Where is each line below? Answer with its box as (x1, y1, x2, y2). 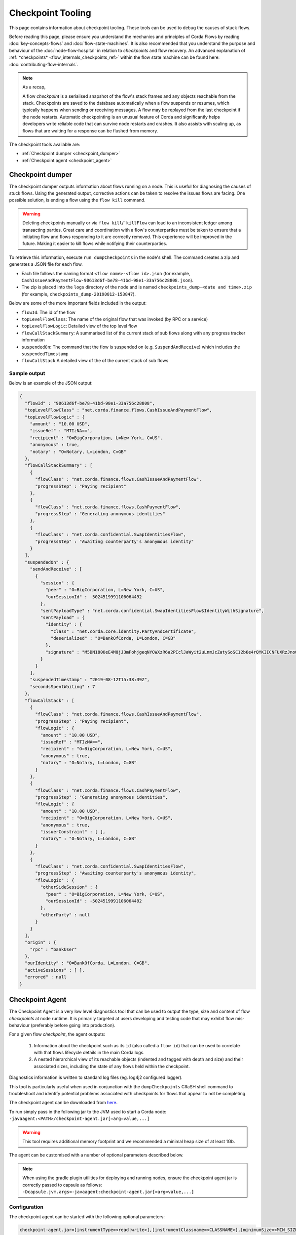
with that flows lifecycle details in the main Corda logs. (34, 1050, 145, 1056)
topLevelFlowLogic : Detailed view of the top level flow (21, 323, 138, 329)
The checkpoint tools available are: (9, 141, 80, 148)
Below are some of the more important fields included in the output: (9, 300, 147, 306)
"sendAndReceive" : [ (30, 566, 82, 572)
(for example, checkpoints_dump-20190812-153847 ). (21, 291, 136, 297)
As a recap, (22, 84, 46, 90)
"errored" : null (25, 974, 67, 980)
